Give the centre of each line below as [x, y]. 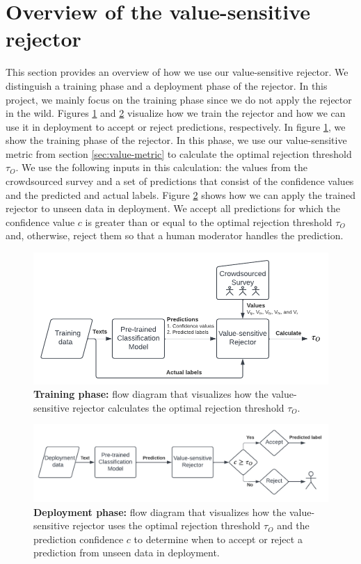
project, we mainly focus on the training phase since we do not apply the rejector [179, 99]
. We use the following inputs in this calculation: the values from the [161, 167]
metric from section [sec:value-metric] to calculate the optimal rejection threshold [179, 153]
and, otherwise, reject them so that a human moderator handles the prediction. [175, 235]
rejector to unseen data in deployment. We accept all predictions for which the [173, 208]
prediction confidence [79, 539]
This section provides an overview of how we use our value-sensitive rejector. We [177, 72]
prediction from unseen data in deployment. [127, 553]
